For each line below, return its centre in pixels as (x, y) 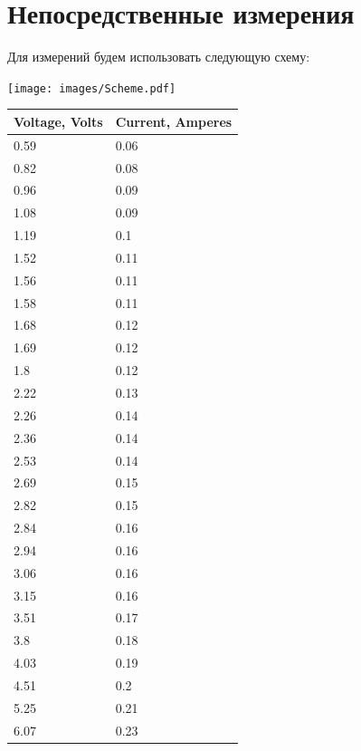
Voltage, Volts (58, 121)
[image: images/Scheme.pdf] (92, 88)
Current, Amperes (174, 121)
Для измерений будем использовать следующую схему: (159, 57)
